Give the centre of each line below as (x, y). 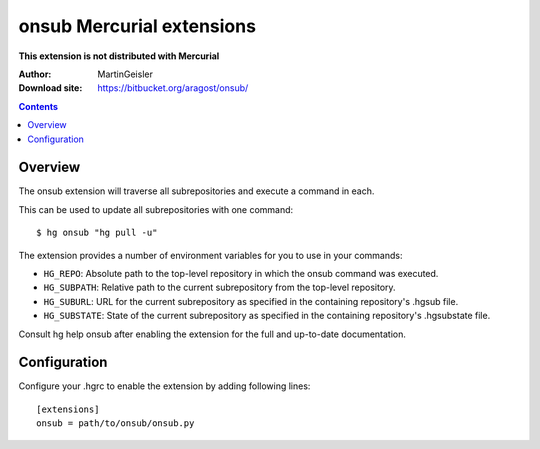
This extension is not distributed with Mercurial (119, 56)
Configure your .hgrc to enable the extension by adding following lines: (164, 386)
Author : (35, 74)
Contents (38, 106)
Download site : (50, 88)
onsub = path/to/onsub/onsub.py (115, 423)
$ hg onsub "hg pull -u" (97, 233)
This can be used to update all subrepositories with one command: (156, 209)
